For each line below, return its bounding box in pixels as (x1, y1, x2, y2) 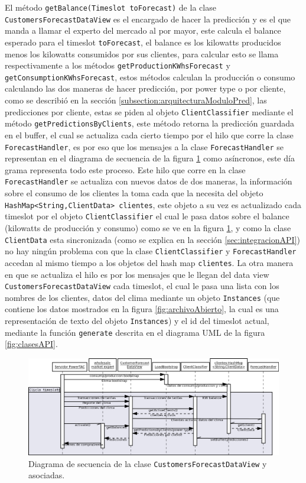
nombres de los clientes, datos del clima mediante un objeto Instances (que (5, 291, 280, 303)
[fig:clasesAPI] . (5, 338, 58, 350)
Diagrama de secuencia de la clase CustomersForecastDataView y (28, 457, 267, 469)
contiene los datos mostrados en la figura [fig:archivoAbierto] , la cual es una (5, 303, 279, 315)
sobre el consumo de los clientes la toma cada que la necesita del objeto (5, 187, 263, 199)
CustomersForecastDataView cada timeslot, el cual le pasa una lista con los (5, 280, 279, 292)
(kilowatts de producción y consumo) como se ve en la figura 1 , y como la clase (5, 221, 291, 234)
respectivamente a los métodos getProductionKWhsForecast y (5, 59, 230, 72)
